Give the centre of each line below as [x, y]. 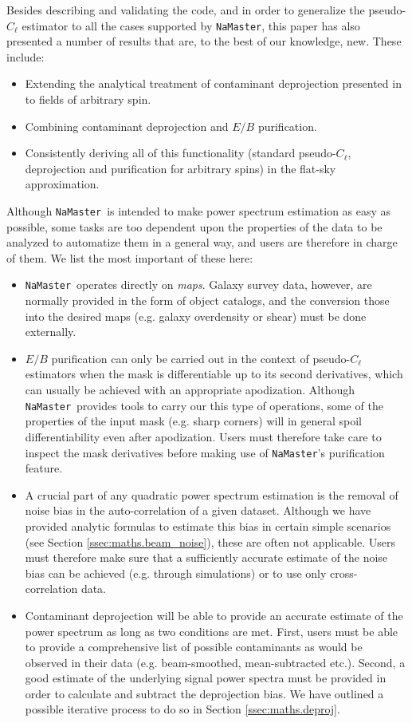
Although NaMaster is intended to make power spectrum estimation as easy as [199, 211]
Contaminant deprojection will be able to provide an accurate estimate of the [214, 615]
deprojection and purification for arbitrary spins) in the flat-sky [180, 168]
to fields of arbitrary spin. [88, 99]
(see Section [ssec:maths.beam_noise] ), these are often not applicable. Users [210, 541]
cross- [344, 573]
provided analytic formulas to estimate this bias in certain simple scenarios [208, 525]
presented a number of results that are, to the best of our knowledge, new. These [204, 41]
